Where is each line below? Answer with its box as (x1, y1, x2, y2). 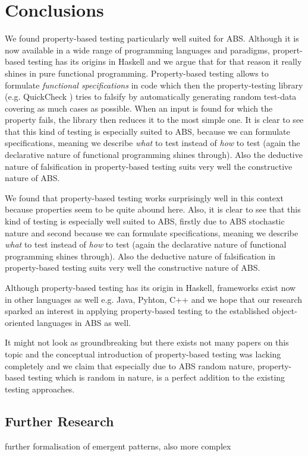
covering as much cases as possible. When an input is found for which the (5, 102, 273, 114)
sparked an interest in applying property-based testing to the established (5, 305, 270, 317)
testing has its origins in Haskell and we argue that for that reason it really (27, 55, 302, 68)
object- (272, 305, 297, 317)
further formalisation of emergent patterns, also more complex (5, 439, 231, 452)
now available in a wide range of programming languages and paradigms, (5, 43, 270, 56)
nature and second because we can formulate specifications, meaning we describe (5, 226, 298, 239)
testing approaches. (5, 382, 75, 395)
